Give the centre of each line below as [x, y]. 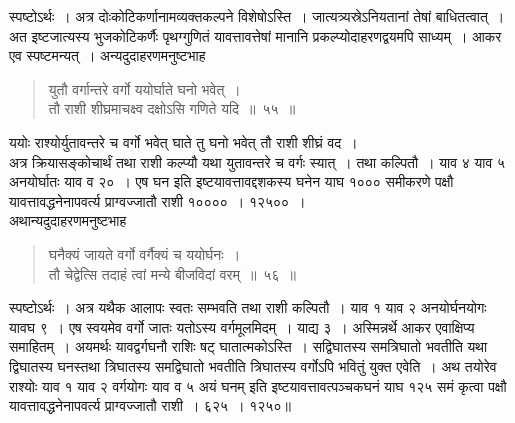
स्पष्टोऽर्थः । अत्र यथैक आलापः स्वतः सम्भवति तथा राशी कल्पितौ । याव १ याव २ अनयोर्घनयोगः [248, 307]
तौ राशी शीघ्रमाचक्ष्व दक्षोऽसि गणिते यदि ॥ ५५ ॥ [172, 108]
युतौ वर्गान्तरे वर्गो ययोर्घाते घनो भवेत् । [144, 88]
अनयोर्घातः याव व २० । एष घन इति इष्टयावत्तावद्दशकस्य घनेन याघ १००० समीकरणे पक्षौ [231, 181]
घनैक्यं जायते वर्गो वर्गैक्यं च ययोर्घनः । [144, 253]
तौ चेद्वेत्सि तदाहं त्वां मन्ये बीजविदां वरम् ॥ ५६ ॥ [172, 273]
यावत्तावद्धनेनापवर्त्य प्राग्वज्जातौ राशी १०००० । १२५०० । [157, 200]
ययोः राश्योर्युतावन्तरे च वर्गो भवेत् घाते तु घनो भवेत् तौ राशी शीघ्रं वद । [183, 141]
